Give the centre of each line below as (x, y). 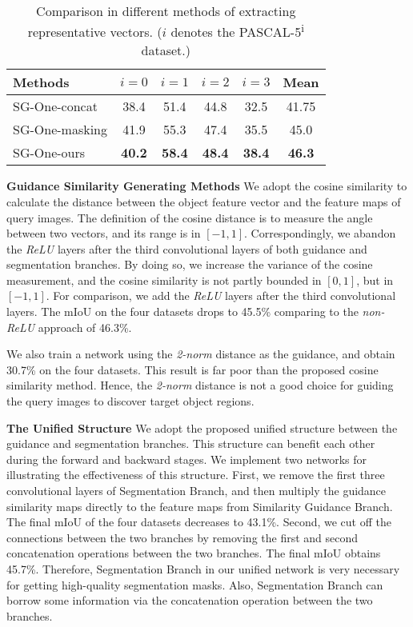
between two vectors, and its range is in (104, 233)
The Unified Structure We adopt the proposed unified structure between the (202, 427)
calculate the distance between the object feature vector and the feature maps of (204, 201)
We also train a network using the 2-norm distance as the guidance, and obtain (201, 354)
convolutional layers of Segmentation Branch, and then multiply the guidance (196, 491)
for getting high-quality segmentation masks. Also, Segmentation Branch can (195, 584)
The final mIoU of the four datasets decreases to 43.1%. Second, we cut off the (199, 522)
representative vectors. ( (95, 32)
